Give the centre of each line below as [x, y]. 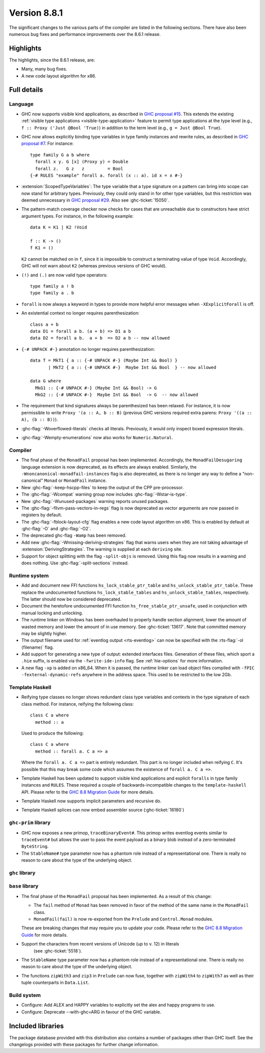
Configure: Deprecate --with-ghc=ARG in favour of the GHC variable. [91, 1012]
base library [24, 886]
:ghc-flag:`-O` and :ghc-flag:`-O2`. [56, 529]
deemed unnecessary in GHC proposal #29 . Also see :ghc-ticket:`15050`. [95, 200]
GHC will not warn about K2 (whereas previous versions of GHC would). [94, 266]
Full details [26, 90]
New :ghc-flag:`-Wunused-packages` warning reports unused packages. [95, 501]
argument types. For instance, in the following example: [78, 216]
